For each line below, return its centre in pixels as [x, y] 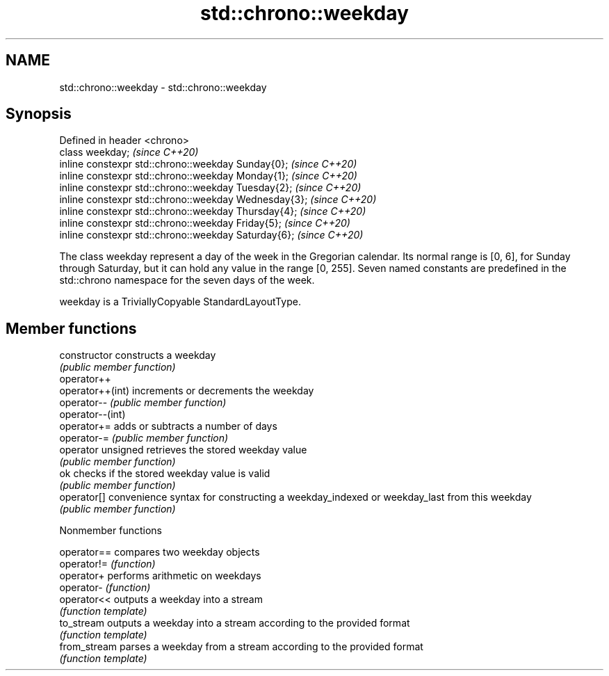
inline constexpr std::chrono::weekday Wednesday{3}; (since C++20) [218, 200]
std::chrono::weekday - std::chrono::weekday [163, 87]
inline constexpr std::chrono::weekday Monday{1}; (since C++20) [208, 176]
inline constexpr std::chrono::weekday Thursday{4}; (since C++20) [213, 211]
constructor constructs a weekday [138, 355]
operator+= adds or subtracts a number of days [168, 426]
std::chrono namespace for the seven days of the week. [187, 280]
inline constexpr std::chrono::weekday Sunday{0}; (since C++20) [208, 164]
